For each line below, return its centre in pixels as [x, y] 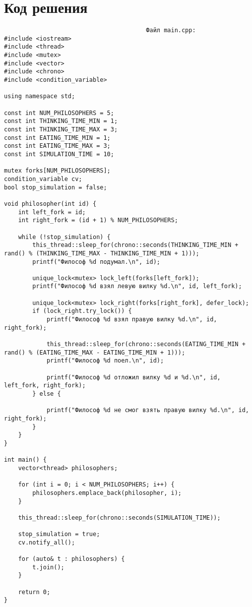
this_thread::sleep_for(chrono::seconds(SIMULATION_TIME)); [119, 517]
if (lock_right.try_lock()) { [82, 311]
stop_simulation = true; [59, 534]
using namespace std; [40, 96]
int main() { [25, 460]
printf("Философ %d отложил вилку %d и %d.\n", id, [133, 377]
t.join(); [48, 567]
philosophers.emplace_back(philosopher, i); [107, 493]
